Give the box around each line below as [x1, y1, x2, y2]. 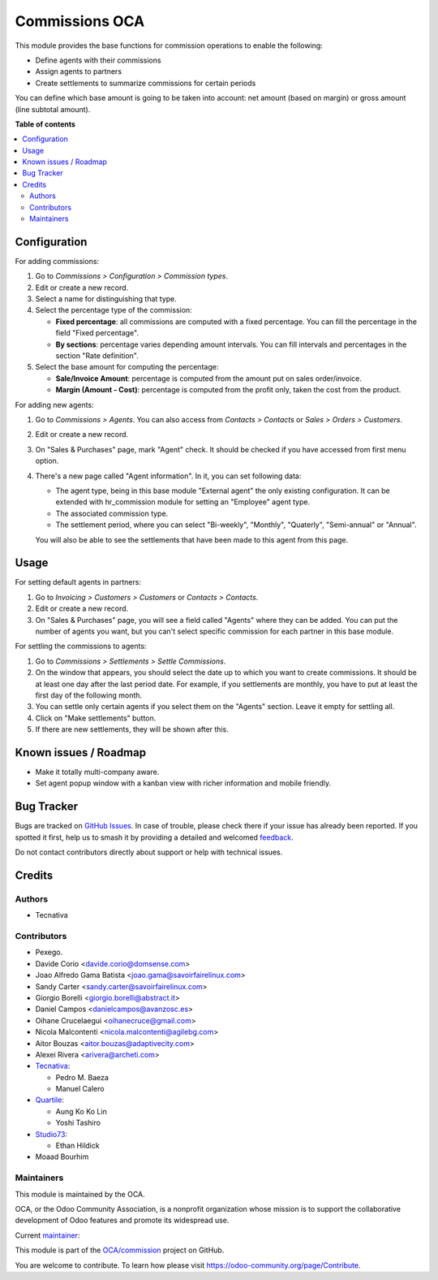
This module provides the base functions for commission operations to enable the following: [15, 41, 324, 50]
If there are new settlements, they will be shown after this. [35, 724, 229, 734]
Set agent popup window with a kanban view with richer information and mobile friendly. [35, 778, 332, 788]
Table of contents [15, 119, 76, 129]
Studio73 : [35, 1129, 68, 1139]
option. [35, 456, 59, 466]
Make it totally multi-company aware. [35, 768, 160, 777]
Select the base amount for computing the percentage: [35, 362, 219, 372]
